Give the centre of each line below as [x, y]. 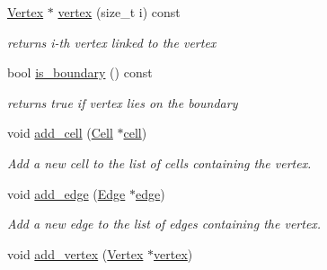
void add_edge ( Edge [66, 193]
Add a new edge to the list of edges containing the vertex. [164, 224]
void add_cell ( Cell [60, 133]
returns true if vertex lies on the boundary [123, 102]
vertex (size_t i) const [119, 12]
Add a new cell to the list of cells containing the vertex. [159, 162]
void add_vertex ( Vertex [75, 253]
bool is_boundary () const [80, 72]
